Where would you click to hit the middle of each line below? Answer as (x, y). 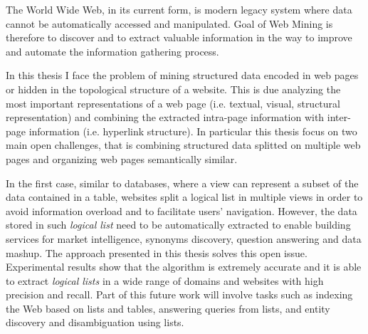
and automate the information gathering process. (112, 51)
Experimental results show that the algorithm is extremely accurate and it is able (184, 267)
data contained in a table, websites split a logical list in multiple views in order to (184, 197)
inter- (339, 117)
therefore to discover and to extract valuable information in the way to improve (179, 37)
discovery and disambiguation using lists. (95, 322)
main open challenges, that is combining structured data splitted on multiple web (183, 145)
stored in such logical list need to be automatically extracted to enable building (178, 225)
